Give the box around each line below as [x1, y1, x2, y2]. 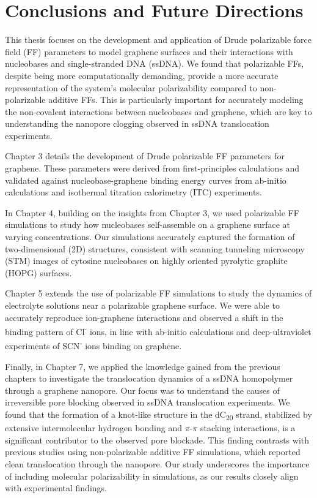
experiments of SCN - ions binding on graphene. [5, 338, 182, 352]
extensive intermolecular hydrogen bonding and [5, 421, 182, 434]
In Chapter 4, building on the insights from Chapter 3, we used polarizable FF [5, 206, 299, 219]
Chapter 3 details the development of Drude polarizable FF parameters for [5, 149, 285, 162]
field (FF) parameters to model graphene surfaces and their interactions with [5, 45, 293, 58]
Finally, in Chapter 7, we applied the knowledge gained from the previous [5, 360, 280, 372]
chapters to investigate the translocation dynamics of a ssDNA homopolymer [5, 372, 293, 385]
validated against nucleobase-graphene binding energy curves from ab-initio [5, 173, 286, 186]
